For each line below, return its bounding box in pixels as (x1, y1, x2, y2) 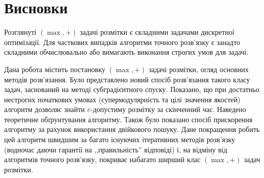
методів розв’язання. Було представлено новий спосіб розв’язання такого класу (4, 74, 250, 84)
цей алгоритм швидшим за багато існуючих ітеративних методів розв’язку (4, 134, 235, 145)
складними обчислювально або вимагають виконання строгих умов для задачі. (4, 47, 249, 57)
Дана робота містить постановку (4, 63, 106, 74)
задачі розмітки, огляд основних (148, 63, 249, 74)
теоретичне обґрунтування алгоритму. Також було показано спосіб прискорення (4, 114, 253, 124)
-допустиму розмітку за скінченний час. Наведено (90, 104, 246, 115)
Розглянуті (4, 27, 36, 37)
